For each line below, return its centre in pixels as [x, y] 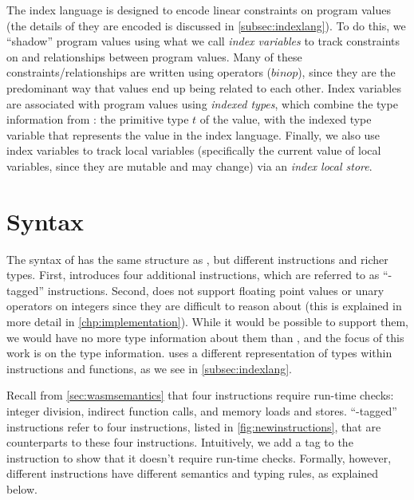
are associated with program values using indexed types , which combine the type [202, 103]
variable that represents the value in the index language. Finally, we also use [193, 134]
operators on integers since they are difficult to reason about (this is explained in [204, 306]
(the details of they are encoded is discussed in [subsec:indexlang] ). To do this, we [206, 25]
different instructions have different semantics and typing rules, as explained [193, 473]
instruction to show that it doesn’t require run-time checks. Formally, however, [199, 457]
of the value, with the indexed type [286, 119]
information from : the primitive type [98, 119]
